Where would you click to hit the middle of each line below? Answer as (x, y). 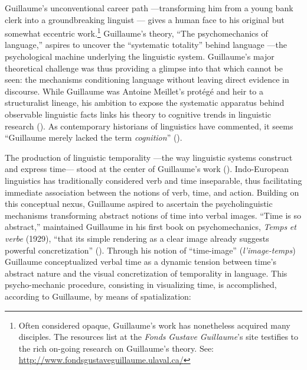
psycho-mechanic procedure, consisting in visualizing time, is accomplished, (141, 285)
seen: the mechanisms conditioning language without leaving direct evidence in (147, 79)
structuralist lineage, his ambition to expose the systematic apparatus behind (145, 103)
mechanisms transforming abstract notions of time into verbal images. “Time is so (153, 215)
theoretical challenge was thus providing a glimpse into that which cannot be (144, 68)
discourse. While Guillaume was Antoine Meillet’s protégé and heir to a (134, 91)
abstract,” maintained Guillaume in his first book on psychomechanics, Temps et (151, 227)
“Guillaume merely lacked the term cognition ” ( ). (94, 137)
